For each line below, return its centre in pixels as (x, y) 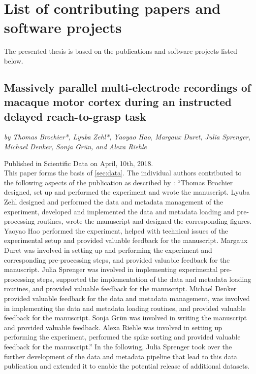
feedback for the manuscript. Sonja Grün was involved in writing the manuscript (126, 318)
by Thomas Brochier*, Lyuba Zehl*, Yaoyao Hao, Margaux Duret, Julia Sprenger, (127, 137)
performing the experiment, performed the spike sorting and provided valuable (122, 337)
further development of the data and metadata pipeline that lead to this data (121, 356)
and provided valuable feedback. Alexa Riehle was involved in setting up (113, 327)
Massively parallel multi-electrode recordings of (128, 87)
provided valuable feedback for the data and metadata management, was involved (127, 298)
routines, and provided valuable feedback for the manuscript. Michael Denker (120, 289)
